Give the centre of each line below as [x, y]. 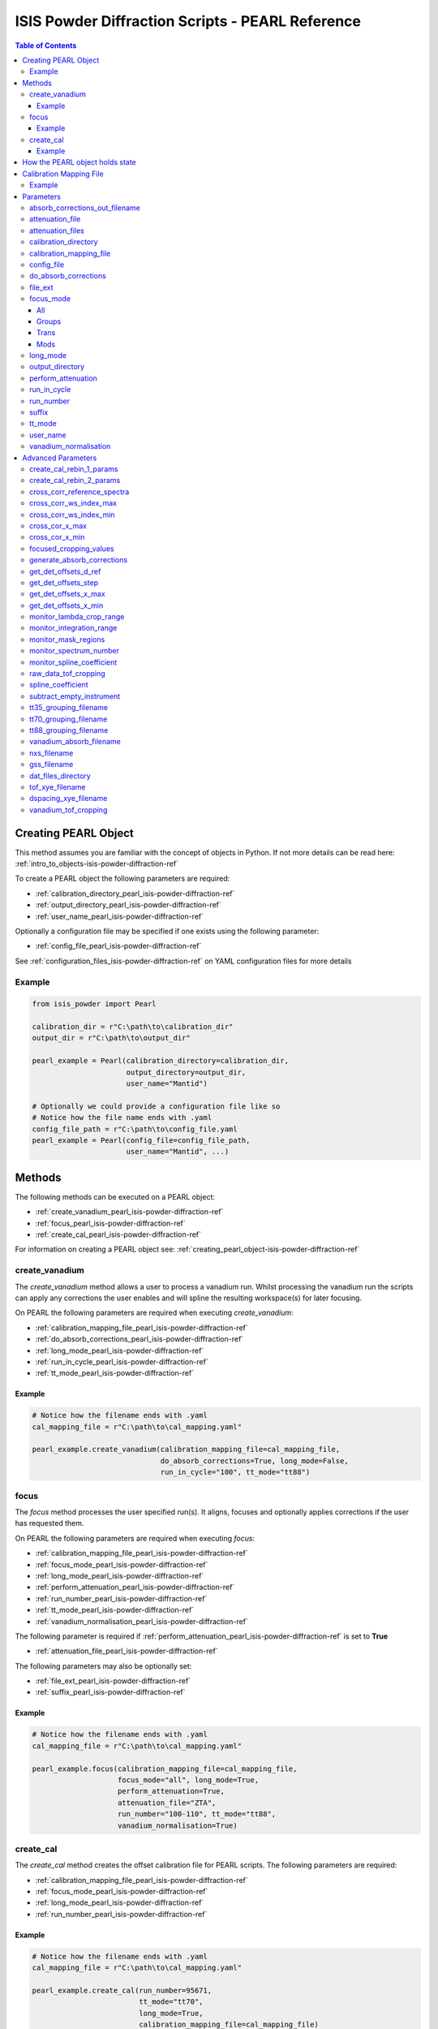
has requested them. [49, 1523]
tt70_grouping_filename [69, 719]
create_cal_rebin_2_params [75, 480]
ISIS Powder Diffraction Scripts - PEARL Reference [188, 21]
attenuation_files [57, 230]
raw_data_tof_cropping [67, 674]
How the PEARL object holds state [79, 162]
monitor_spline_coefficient [73, 662]
